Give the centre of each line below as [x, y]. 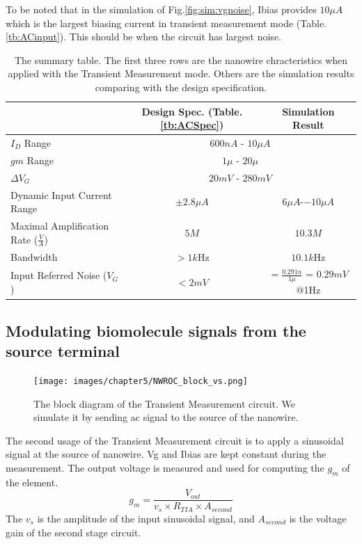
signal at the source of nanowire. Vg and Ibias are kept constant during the [166, 454]
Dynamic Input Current [61, 194]
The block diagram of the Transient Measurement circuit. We [164, 403]
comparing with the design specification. [181, 87]
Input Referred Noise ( [59, 275]
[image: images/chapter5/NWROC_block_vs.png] [141, 381]
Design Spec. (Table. [192, 111]
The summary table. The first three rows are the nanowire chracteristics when [181, 59]
